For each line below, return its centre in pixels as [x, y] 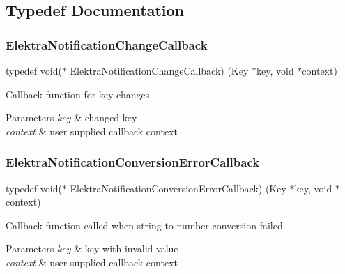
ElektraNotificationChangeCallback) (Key [159, 70]
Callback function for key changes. [79, 94]
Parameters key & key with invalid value [92, 249]
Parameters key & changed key [71, 117]
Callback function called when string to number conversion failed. [146, 225]
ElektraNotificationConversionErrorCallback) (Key [178, 188]
